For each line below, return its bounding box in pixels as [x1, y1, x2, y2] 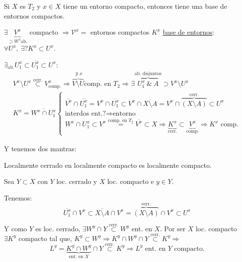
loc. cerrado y [56, 176, 97, 186]
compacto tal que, [18, 233, 72, 243]
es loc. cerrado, [35, 223, 81, 233]
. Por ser [160, 223, 186, 233]
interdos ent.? [65, 110, 106, 117]
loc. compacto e [107, 176, 154, 186]
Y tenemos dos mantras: [4, 143, 77, 153]
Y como [4, 223, 27, 233]
